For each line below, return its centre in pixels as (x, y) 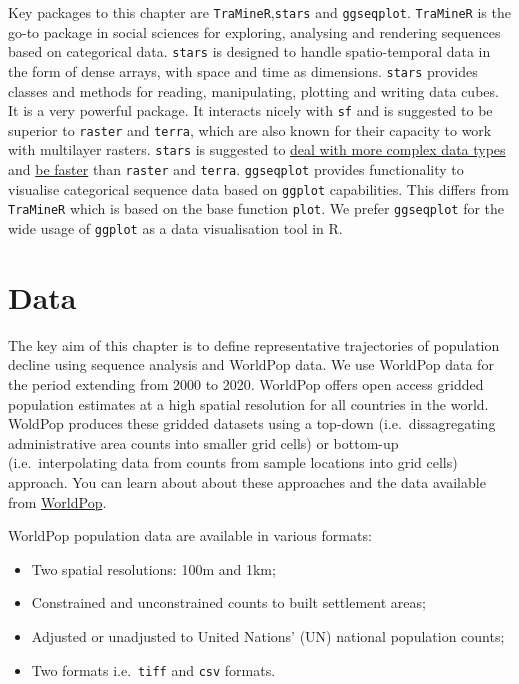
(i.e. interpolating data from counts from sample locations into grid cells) (233, 462)
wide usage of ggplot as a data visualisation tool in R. (175, 228)
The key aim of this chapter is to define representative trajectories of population (254, 344)
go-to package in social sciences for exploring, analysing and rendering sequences (254, 31)
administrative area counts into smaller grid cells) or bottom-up (203, 442)
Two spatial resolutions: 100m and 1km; (153, 568)
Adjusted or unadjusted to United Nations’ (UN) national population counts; (268, 636)
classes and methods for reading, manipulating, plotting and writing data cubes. (253, 90)
